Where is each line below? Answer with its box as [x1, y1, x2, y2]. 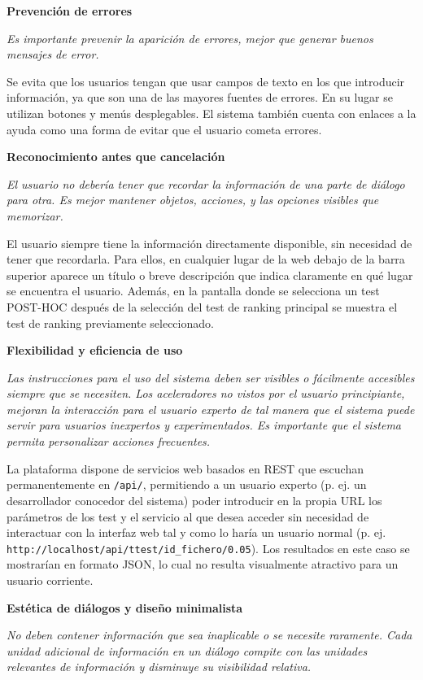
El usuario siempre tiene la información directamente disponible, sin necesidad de [7, 234, 412, 251]
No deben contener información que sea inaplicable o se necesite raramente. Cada [7, 626, 412, 643]
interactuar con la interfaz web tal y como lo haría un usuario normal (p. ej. [7, 524, 386, 541]
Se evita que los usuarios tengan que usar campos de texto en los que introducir [7, 72, 405, 89]
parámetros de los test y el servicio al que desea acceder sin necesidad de [7, 508, 369, 525]
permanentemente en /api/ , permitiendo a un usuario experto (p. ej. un [7, 476, 367, 493]
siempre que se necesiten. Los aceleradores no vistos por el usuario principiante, [7, 385, 405, 402]
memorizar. [7, 207, 63, 224]
